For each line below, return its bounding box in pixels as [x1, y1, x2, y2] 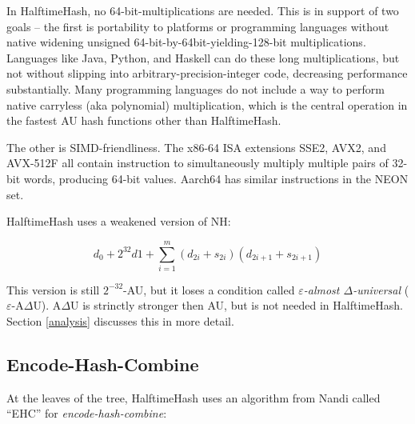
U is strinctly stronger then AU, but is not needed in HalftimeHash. [70, 297, 403, 314]
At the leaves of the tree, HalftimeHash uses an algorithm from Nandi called [6, 389, 381, 406]
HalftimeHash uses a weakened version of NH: [6, 213, 231, 230]
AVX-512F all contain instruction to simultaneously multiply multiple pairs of [6, 154, 389, 171]
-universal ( [353, 281, 409, 298]
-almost [303, 281, 340, 298]
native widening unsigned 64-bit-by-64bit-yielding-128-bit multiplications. [6, 34, 366, 50]
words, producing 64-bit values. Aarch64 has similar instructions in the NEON [23, 170, 409, 186]
